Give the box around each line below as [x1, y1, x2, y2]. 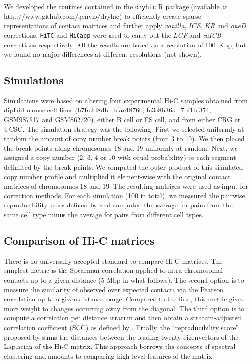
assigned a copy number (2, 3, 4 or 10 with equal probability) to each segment [4, 152, 236, 162]
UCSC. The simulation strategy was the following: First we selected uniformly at [4, 124, 244, 134]
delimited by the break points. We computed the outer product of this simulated [4, 162, 243, 172]
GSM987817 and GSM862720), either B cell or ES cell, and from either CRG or [4, 114, 241, 125]
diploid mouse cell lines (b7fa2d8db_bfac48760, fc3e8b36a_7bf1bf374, [4, 105, 211, 115]
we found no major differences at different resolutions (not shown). [4, 49, 202, 59]
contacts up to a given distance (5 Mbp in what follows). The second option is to [4, 275, 244, 285]
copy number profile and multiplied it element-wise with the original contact [4, 171, 231, 181]
